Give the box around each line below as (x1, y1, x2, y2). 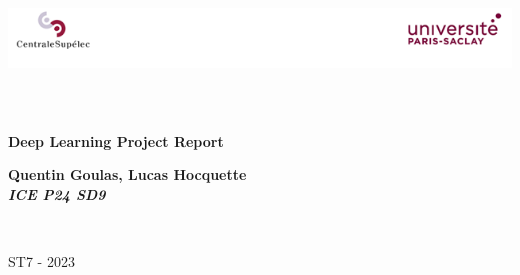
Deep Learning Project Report (8, 130, 224, 151)
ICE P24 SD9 (8, 183, 106, 204)
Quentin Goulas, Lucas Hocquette (8, 164, 247, 185)
